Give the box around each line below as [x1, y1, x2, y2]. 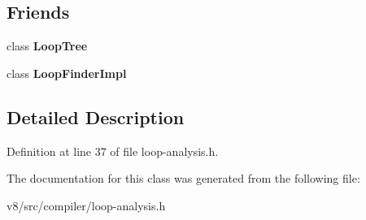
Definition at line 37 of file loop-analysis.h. [7, 142, 219, 159]
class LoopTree [7, 37, 88, 54]
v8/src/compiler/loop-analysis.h [7, 196, 166, 214]
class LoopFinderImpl [7, 64, 127, 81]
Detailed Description [7, 104, 185, 129]
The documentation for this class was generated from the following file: [7, 170, 360, 187]
